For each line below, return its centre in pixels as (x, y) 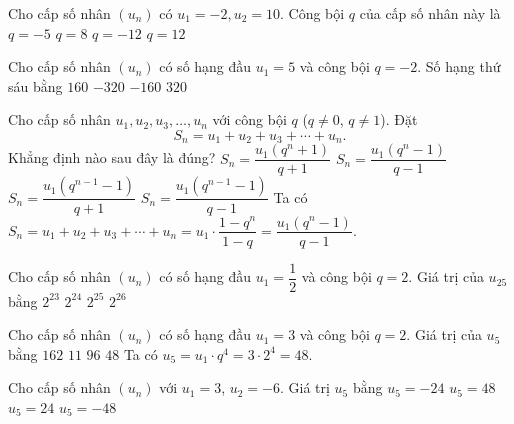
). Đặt (399, 119)
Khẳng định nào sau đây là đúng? (112, 157)
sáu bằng (35, 85)
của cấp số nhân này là (430, 13)
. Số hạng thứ (459, 66)
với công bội (249, 119)
